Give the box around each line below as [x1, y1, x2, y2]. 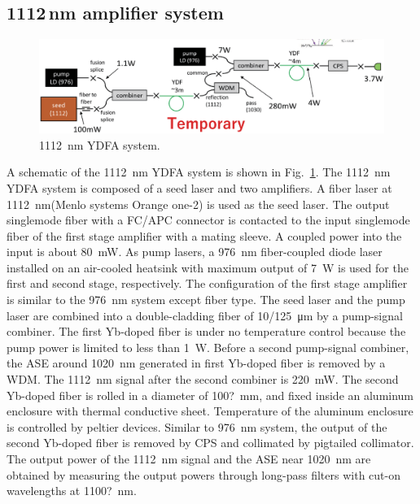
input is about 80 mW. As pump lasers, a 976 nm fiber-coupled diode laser [7, 243, 383, 260]
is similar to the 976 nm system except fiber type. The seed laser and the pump [7, 291, 405, 308]
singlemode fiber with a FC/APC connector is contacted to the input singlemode [7, 211, 410, 228]
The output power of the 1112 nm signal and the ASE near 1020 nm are [7, 450, 371, 467]
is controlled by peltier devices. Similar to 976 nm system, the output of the [7, 418, 387, 435]
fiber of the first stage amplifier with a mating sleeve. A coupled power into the [7, 227, 402, 244]
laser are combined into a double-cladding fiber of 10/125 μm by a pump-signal [7, 306, 403, 324]
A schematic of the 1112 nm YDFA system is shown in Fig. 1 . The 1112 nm [7, 163, 391, 180]
